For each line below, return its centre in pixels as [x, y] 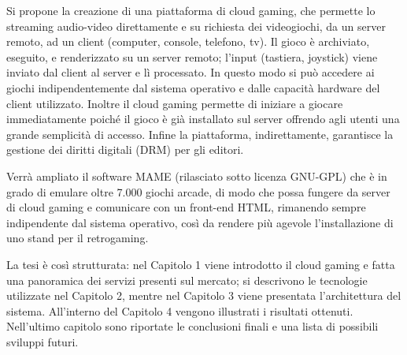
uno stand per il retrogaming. [78, 238]
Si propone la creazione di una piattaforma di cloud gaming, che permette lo [191, 10]
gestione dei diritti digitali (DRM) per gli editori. [125, 149]
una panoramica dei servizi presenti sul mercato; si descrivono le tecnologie [187, 280]
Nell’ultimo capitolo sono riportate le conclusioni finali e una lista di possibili [192, 326]
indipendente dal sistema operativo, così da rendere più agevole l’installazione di [200, 222]
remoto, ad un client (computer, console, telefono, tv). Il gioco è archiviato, [188, 41]
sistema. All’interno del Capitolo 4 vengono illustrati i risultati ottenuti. [180, 310]
